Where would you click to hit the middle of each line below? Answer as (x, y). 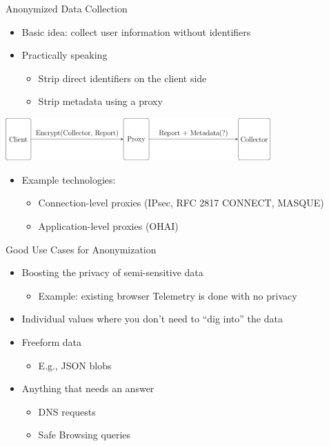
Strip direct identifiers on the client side (122, 78)
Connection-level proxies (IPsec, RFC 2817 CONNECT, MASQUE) (181, 203)
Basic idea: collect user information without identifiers (136, 31)
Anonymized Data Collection (67, 8)
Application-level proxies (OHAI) (108, 225)
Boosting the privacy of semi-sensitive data (112, 272)
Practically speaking (64, 55)
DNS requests (67, 411)
